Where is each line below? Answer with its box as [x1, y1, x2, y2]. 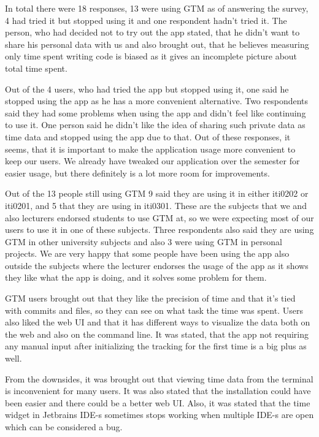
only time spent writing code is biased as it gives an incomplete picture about [5, 50, 298, 63]
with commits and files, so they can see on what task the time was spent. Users [5, 303, 303, 316]
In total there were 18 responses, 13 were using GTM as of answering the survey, [5, 2, 309, 14]
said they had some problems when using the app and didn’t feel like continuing [5, 106, 306, 119]
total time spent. [5, 61, 67, 74]
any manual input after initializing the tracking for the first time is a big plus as [5, 340, 307, 352]
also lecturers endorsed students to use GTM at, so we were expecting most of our [5, 211, 314, 224]
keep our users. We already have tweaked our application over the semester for [5, 154, 300, 167]
